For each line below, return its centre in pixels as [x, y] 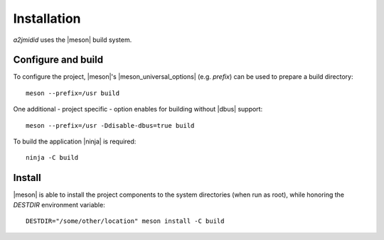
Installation [47, 18]
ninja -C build [52, 158]
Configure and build [58, 60]
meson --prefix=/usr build [73, 93]
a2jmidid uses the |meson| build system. [73, 40]
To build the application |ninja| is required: [75, 141]
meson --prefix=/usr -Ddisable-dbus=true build [110, 125]
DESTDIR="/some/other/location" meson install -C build [125, 221]
